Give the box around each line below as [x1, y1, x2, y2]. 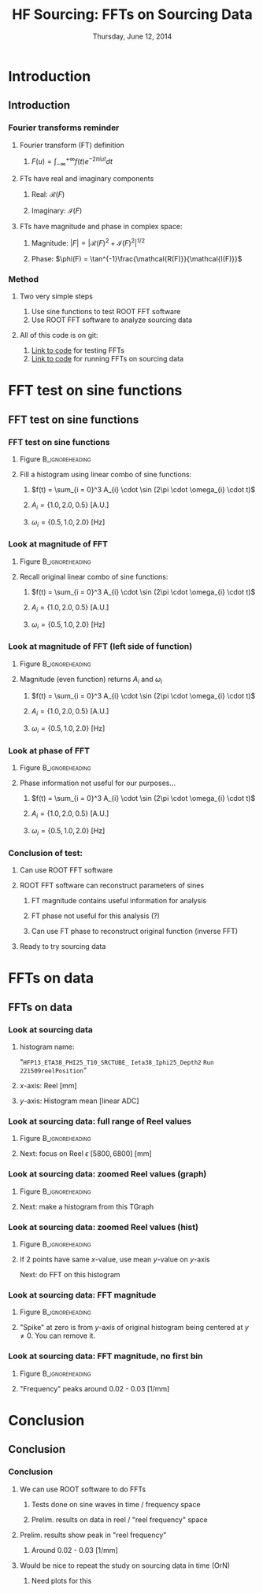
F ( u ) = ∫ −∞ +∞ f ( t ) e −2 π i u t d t [31, 155, 113, 169]
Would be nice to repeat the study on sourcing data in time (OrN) [19, 1561, 231, 1570]
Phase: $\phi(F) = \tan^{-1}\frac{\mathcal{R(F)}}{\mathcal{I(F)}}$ [31, 254, 243, 263]
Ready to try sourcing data [19, 942, 106, 951]
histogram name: [19, 1042, 75, 1052]
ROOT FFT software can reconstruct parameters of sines [19, 880, 205, 891]
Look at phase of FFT [8, 746, 91, 756]
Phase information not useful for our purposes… [19, 778, 176, 788]
